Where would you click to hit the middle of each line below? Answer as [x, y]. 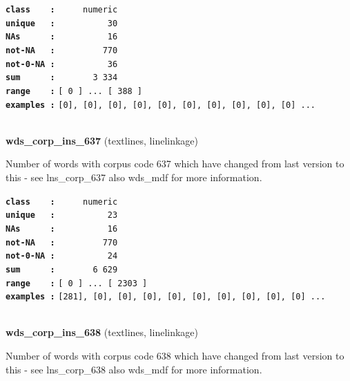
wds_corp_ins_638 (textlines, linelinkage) [102, 332]
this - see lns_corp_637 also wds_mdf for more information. [134, 177]
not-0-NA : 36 [62, 64]
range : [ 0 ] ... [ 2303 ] [77, 283]
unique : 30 [62, 23]
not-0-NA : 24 [62, 256]
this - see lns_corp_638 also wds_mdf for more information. [134, 369]
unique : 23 [62, 215]
